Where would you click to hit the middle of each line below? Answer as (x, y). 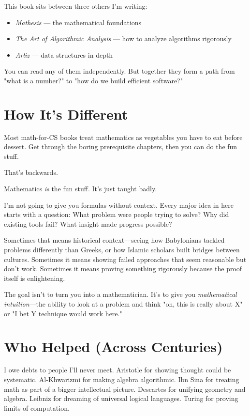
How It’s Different (66, 114)
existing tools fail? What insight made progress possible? (88, 223)
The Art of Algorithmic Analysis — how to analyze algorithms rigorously (123, 39)
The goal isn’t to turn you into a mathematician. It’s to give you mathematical (120, 294)
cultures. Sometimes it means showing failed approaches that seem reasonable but (125, 259)
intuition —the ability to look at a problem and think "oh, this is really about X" (123, 304)
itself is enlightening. (35, 278)
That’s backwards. (31, 172)
